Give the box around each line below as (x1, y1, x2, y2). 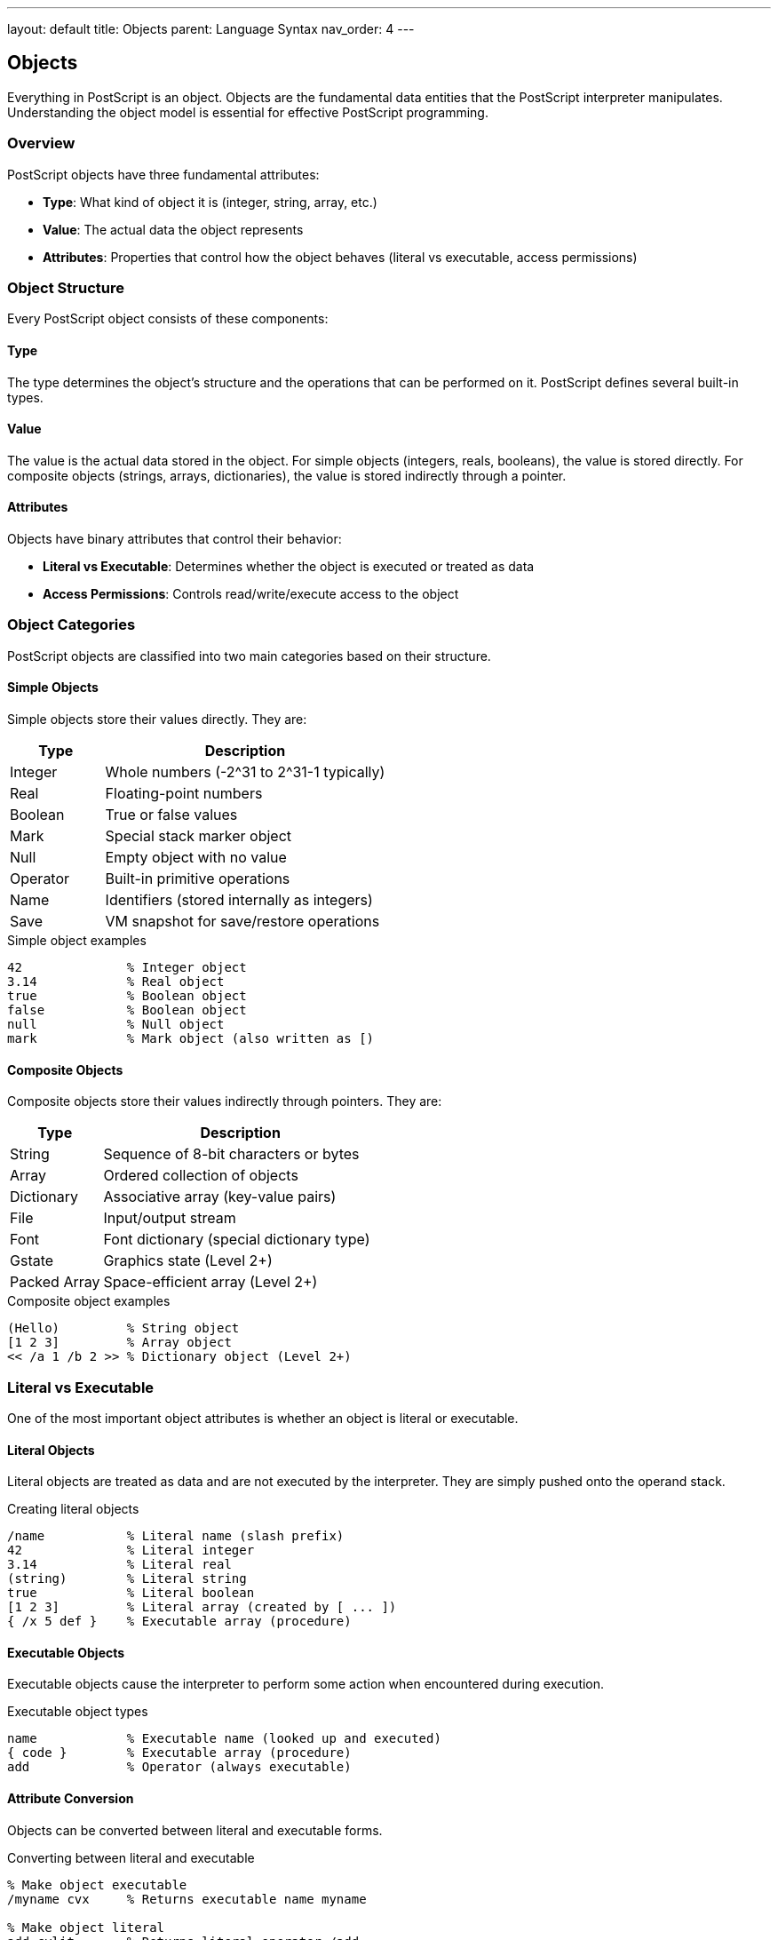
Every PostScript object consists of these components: (7, 311, 329, 327)
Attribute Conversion (7, 1790, 134, 1806)
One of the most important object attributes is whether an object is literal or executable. (7, 1410, 519, 1426)
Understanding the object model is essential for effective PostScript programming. (7, 104, 488, 120)
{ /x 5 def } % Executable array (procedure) (7, 1614, 352, 1629)
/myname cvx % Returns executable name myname (7, 1891, 367, 1906)
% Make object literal (7, 1920, 165, 1935)
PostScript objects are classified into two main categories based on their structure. (7, 648, 491, 664)
